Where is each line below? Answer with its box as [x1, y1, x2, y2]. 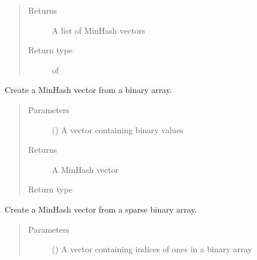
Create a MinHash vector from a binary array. [5, 84, 172, 96]
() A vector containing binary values [52, 123, 184, 136]
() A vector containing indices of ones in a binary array [52, 243, 252, 255]
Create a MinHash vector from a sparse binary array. [5, 203, 197, 215]
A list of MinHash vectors [52, 24, 146, 36]
